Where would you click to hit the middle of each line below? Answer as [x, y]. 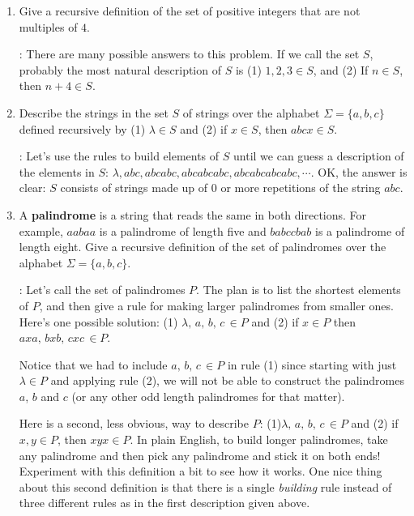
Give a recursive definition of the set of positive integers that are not [190, 11]
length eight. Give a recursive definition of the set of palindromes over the [203, 247]
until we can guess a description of [319, 156]
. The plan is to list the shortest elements [299, 290]
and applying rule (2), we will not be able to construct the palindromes [227, 380]
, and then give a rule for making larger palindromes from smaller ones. [216, 305]
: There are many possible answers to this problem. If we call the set [189, 54]
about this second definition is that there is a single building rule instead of [205, 486]
